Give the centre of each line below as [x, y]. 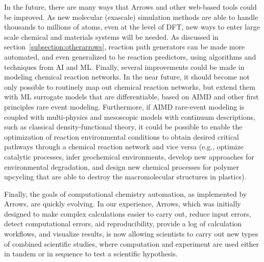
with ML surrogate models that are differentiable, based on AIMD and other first [131, 97]
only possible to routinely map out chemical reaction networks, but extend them [130, 86]
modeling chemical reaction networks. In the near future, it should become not [127, 77]
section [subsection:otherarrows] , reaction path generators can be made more [125, 47]
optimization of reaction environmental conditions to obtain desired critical [122, 136]
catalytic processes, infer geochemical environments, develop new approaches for [129, 156]
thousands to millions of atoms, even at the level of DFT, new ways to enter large [132, 27]
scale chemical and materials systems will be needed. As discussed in [111, 36]
